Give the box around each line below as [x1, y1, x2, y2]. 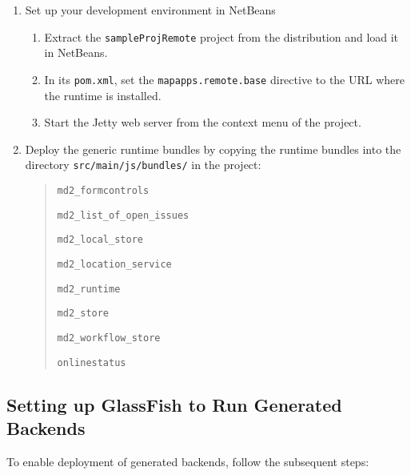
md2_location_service [57, 258, 172, 270]
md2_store [57, 308, 110, 320]
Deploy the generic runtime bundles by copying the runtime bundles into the [25, 140, 401, 157]
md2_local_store [57, 234, 143, 246]
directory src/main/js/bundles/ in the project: [25, 156, 261, 173]
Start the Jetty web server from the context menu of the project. [44, 114, 361, 131]
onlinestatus [57, 356, 126, 368]
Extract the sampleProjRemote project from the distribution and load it [44, 28, 399, 45]
